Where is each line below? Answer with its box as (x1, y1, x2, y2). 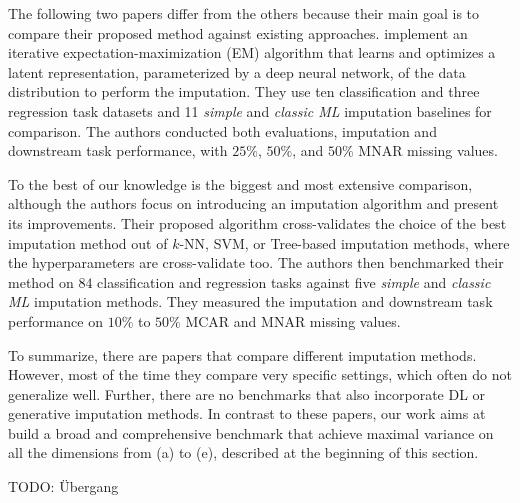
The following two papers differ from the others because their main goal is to (8, 3, 480, 23)
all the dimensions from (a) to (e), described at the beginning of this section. (8, 442, 479, 463)
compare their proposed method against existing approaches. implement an (8, 22, 468, 43)
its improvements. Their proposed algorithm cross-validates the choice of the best (8, 212, 507, 233)
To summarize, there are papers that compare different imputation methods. (8, 344, 477, 365)
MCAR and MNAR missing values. (185, 310, 401, 331)
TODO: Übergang (8, 476, 119, 497)
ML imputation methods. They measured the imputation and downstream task (8, 291, 493, 312)
